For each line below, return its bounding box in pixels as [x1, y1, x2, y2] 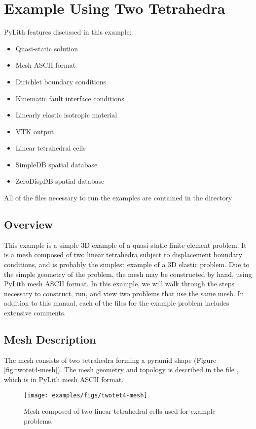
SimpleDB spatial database [15, 159, 98, 169]
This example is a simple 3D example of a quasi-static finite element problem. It [4, 239, 247, 250]
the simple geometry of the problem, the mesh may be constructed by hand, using [4, 269, 252, 279]
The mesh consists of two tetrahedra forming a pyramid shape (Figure [4, 354, 217, 365]
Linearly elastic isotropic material [15, 110, 117, 120]
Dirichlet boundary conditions [15, 76, 106, 86]
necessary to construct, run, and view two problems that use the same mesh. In [4, 288, 244, 298]
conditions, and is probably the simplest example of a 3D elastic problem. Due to [4, 259, 250, 270]
